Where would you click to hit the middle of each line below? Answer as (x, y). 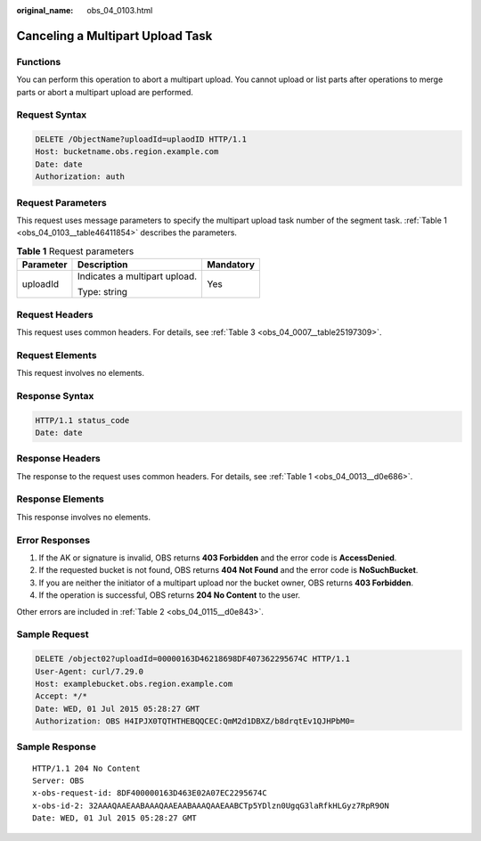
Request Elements (57, 355)
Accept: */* (61, 696)
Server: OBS (58, 781)
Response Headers (59, 459)
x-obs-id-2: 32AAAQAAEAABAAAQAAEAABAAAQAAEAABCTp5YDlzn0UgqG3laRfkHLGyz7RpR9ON (211, 805)
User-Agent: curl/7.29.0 (90, 671)
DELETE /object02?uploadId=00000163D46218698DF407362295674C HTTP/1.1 (193, 659)
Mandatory (231, 265)
